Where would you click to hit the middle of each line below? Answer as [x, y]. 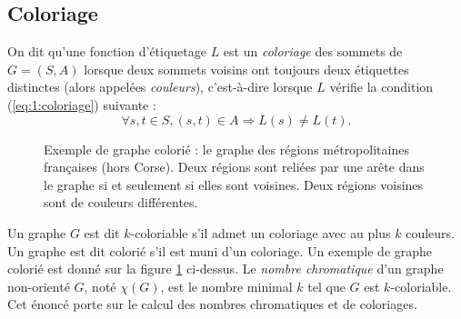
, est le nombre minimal [226, 286]
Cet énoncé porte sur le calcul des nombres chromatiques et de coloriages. [212, 304]
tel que [326, 286]
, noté [100, 286]
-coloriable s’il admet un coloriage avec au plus [261, 232]
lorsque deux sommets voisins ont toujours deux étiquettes [246, 69]
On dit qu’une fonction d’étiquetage [107, 51]
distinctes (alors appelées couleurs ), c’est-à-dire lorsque [160, 87]
